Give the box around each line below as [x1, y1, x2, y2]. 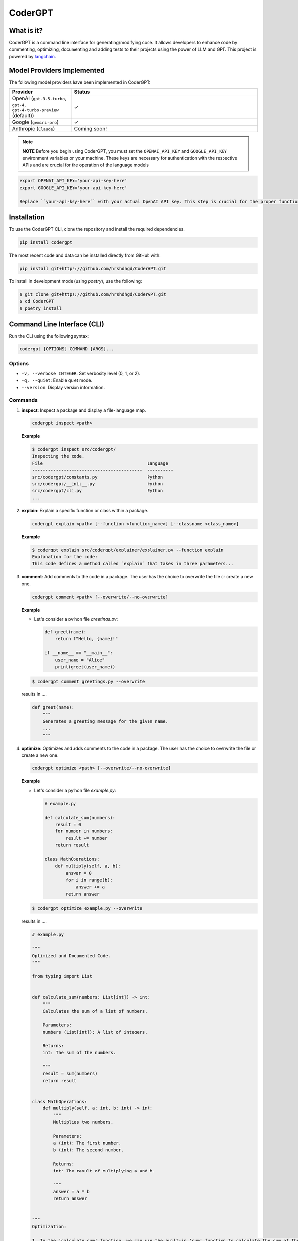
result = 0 [55, 822, 81, 827]
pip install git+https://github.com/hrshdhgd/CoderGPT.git [19, 266, 166, 271]
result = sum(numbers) [42, 1071, 98, 1077]
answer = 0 [65, 870, 92, 876]
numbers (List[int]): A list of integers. [42, 1029, 148, 1034]
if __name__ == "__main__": [44, 650, 113, 656]
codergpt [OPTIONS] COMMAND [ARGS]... [19, 346, 114, 352]
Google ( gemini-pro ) [12, 119, 59, 126]
